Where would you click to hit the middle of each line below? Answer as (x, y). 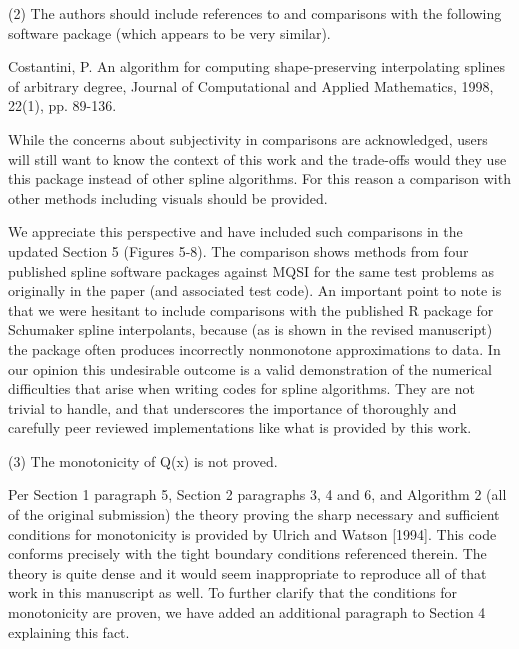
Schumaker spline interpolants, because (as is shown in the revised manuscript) (250, 329)
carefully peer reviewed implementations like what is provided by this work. (240, 427)
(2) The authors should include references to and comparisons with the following (255, 13)
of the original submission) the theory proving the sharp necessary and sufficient (254, 514)
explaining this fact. (69, 631)
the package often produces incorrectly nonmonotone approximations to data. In (254, 348)
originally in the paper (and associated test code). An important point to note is (255, 290)
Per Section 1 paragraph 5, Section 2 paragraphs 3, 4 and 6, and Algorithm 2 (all (257, 494)
